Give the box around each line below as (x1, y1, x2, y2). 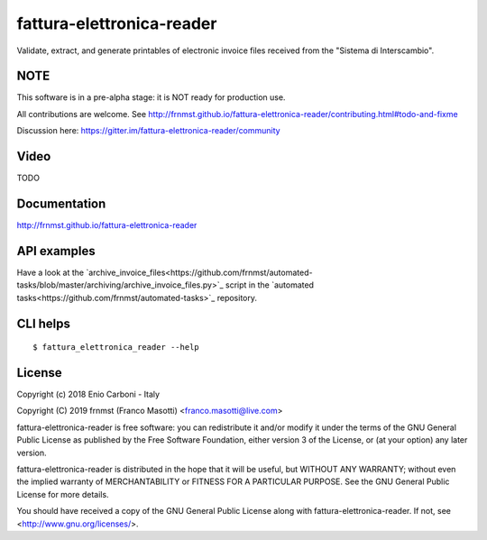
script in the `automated (225, 279, 315, 290)
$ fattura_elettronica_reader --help (32, 343, 200, 352)
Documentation (16, 196, 106, 211)
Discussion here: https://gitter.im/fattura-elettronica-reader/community (16, 125, 280, 136)
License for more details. (16, 489, 109, 499)
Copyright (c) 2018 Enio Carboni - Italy (16, 389, 161, 400)
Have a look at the (16, 267, 85, 278)
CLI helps (16, 316, 71, 331)
